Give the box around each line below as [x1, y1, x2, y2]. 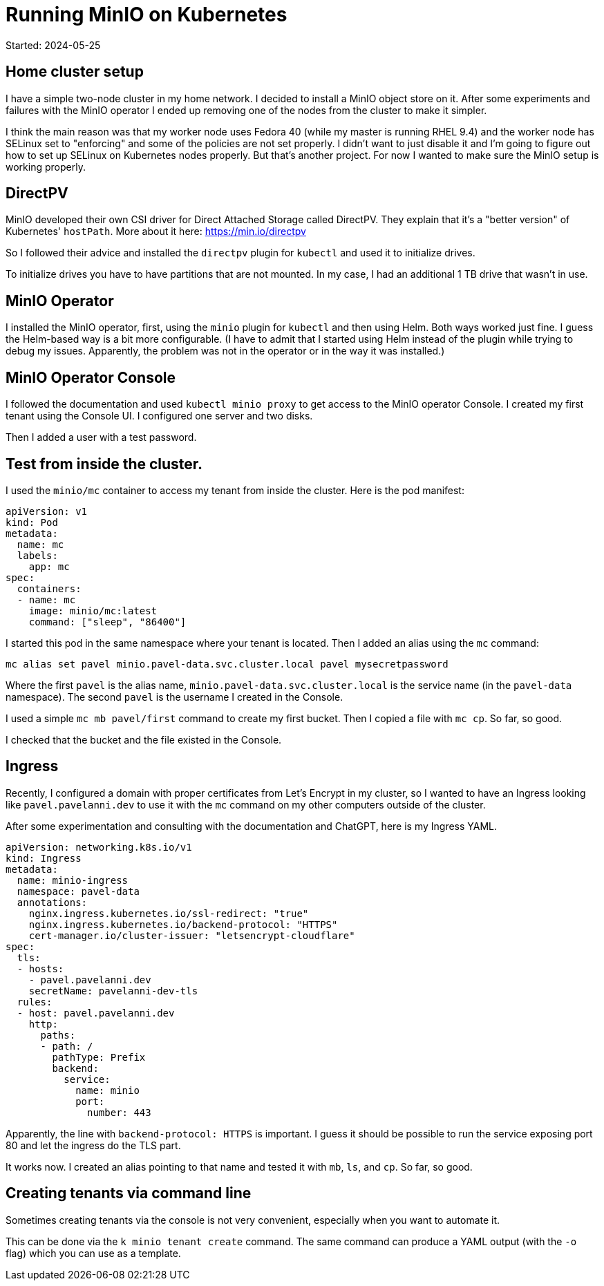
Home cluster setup [6, 63, 144, 81]
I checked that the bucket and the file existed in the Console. [6, 733, 282, 746]
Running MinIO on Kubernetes [6, 3, 287, 26]
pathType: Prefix [52, 1051, 146, 1063]
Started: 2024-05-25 [6, 39, 101, 51]
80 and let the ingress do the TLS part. [6, 1139, 181, 1151]
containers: [17, 583, 82, 594]
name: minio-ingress [17, 874, 129, 886]
